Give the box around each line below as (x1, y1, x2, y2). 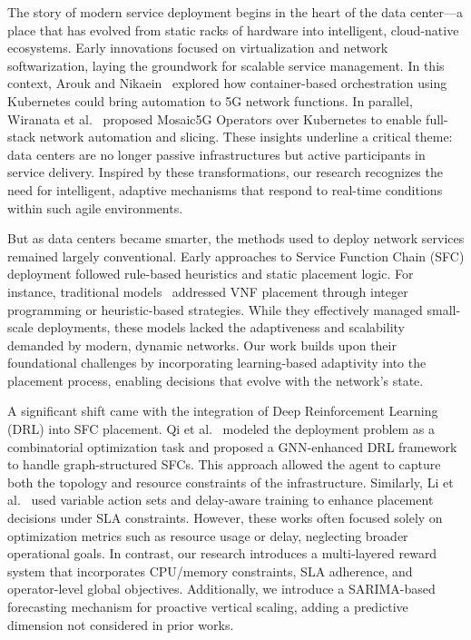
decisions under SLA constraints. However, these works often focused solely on (7, 508, 443, 527)
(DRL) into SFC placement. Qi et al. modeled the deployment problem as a (7, 419, 436, 438)
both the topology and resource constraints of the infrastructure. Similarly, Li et (7, 472, 454, 491)
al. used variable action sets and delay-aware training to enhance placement (7, 490, 434, 509)
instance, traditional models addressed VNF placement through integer (7, 281, 408, 300)
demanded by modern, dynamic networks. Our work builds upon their (7, 335, 397, 354)
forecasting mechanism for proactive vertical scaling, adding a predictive (7, 597, 408, 615)
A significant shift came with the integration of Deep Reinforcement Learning (7, 401, 438, 420)
